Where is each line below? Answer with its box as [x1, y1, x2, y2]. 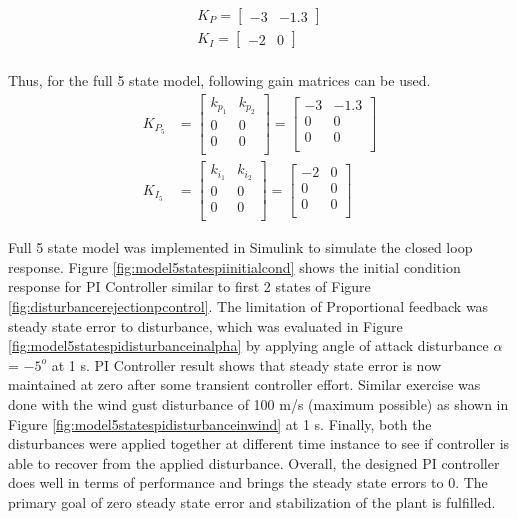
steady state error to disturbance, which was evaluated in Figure [8, 315, 403, 336]
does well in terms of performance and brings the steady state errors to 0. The [8, 472, 488, 493]
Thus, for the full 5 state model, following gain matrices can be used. [8, 70, 431, 91]
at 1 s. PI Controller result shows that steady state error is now [51, 354, 442, 375]
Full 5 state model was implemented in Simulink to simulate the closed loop [8, 237, 473, 258]
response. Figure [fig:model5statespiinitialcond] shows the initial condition [8, 256, 461, 277]
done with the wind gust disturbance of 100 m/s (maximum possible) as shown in [8, 394, 509, 415]
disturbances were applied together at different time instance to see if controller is [8, 433, 510, 454]
